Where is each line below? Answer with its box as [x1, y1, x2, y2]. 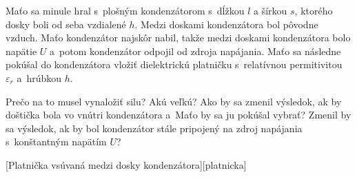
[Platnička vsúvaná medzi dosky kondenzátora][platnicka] [6, 157, 247, 171]
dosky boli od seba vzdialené [6, 17, 126, 31]
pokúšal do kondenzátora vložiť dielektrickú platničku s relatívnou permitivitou [6, 57, 343, 72]
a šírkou [254, 3, 287, 17]
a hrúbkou [17, 70, 62, 85]
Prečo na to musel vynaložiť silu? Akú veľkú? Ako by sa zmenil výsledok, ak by [6, 94, 342, 108]
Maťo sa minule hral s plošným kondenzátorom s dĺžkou [6, 3, 245, 17]
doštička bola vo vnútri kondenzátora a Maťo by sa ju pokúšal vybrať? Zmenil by [6, 107, 351, 122]
